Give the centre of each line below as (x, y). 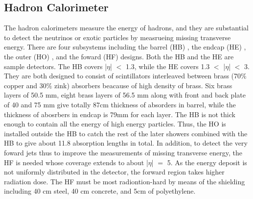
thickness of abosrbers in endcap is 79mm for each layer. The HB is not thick (120, 114)
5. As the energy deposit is (207, 162)
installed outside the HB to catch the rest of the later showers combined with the (126, 133)
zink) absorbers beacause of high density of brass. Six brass (143, 85)
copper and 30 (25, 85)
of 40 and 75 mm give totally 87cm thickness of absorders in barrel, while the (120, 104)
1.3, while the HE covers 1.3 (168, 66)
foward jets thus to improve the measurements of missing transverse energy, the (123, 152)
